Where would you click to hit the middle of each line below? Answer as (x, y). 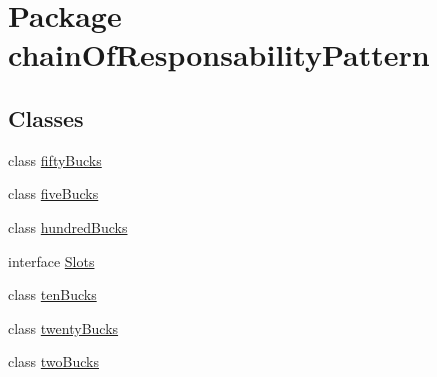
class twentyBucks (63, 327)
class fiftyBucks (55, 159)
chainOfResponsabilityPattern (219, 54)
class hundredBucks (68, 226)
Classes (46, 117)
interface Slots (51, 260)
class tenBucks (52, 294)
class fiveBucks (53, 193)
